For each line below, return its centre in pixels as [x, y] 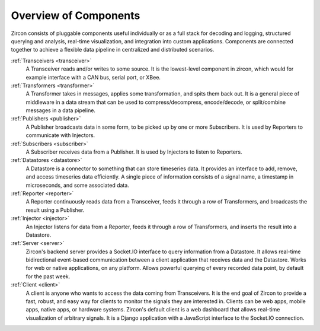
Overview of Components [76, 15]
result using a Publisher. [55, 210]
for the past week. [48, 276]
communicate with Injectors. [60, 135]
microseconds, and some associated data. [78, 185]
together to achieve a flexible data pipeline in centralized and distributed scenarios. [113, 50]
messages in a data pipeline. [61, 110]
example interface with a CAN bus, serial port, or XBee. [93, 77]
